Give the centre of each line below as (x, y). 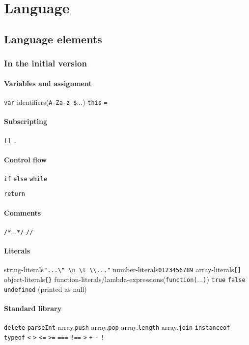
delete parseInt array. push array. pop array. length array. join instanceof (117, 327)
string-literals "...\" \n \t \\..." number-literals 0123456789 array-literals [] (123, 269)
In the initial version (45, 63)
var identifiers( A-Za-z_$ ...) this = (56, 102)
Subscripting (26, 121)
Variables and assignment (48, 83)
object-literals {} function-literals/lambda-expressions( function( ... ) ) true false (125, 279)
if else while (26, 179)
